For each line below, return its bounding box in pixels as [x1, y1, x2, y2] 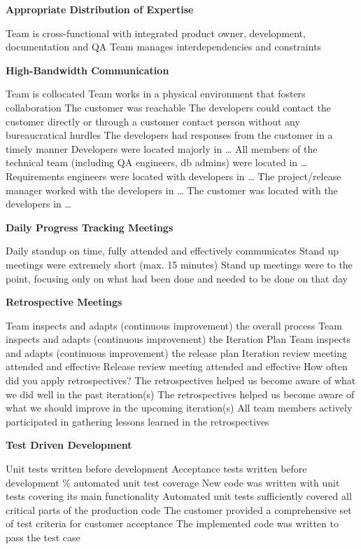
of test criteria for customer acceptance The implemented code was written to [6, 516, 339, 531]
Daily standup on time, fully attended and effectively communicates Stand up [6, 243, 339, 258]
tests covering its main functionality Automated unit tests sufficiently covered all [6, 489, 352, 503]
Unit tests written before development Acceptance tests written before [6, 461, 307, 476]
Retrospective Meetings [6, 294, 122, 309]
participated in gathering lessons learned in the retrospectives [6, 414, 269, 428]
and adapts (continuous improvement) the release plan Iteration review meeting [6, 345, 348, 360]
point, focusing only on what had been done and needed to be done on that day [6, 271, 348, 285]
